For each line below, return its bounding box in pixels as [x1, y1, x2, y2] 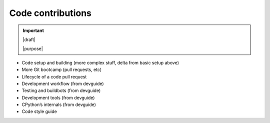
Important [22, 27, 44, 33]
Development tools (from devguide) [21, 94, 95, 100]
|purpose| [22, 45, 43, 52]
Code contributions [9, 7, 92, 18]
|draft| [22, 36, 36, 42]
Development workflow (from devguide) [21, 80, 104, 86]
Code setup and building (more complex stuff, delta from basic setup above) [21, 59, 179, 65]
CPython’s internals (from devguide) [21, 101, 96, 107]
